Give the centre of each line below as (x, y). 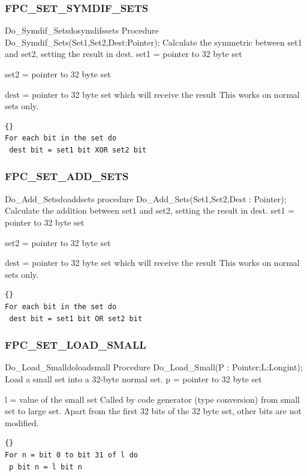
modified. (22, 422)
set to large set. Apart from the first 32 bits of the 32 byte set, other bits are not (153, 411)
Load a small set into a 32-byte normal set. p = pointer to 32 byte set (133, 378)
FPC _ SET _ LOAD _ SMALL (76, 345)
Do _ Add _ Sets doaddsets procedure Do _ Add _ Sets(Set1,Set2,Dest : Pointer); (146, 198)
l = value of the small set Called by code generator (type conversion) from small (152, 399)
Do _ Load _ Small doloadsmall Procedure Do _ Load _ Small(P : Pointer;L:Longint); (154, 367)
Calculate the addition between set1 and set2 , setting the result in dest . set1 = (150, 210)
